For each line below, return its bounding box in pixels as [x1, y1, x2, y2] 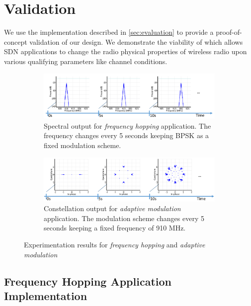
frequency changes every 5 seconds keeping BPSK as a [44, 130, 209, 141]
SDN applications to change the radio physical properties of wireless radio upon [4, 46, 247, 57]
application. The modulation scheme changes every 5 [44, 213, 204, 223]
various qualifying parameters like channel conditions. [4, 56, 167, 66]
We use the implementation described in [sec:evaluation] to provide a [4, 27, 214, 37]
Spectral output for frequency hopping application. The [44, 120, 211, 131]
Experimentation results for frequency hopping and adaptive [24, 239, 205, 249]
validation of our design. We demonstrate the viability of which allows [29, 36, 243, 47]
